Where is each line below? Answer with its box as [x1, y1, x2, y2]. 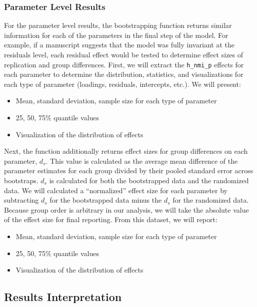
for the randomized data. [172, 195, 249, 205]
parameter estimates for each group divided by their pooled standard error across [4, 165, 253, 176]
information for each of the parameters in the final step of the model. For [4, 29, 228, 40]
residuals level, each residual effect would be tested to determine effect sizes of [4, 49, 243, 59]
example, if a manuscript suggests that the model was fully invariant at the [4, 39, 234, 50]
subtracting [4, 195, 39, 205]
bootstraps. [4, 175, 38, 185]
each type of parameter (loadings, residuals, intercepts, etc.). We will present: [4, 78, 241, 89]
